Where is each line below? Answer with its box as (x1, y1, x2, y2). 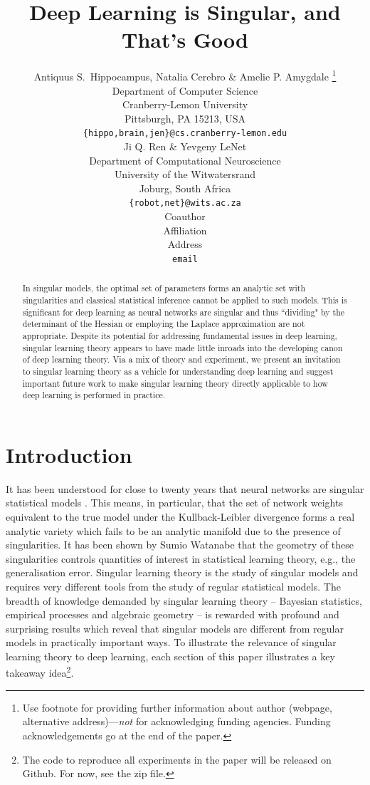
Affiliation (163, 222, 207, 237)
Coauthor (164, 209, 206, 224)
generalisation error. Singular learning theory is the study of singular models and (6, 565, 359, 580)
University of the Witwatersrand (114, 167, 256, 182)
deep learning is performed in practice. (22, 389, 166, 401)
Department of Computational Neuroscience (89, 152, 281, 167)
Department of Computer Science (112, 83, 258, 98)
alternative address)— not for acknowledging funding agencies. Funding (22, 714, 331, 729)
